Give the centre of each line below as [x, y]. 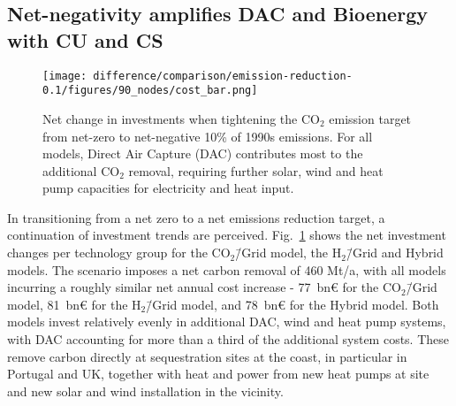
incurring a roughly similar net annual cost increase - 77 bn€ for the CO [204, 287]
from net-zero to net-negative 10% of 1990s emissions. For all [208, 136]
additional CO [81, 170]
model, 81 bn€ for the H [74, 304]
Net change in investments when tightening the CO [181, 118]
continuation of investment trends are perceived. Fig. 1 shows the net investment [227, 235]
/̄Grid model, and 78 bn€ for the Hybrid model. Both [293, 304]
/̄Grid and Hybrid [395, 253]
